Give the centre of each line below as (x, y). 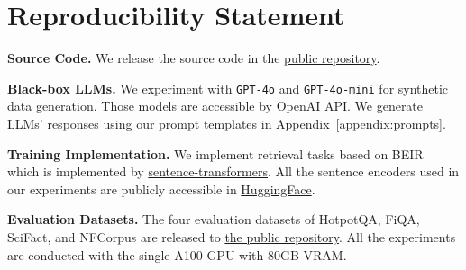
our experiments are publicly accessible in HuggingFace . (161, 189)
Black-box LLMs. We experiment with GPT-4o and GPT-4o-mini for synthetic (228, 88)
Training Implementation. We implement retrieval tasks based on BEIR (215, 153)
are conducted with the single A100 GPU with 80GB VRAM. (177, 254)
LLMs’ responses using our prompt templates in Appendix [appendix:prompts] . (227, 123)
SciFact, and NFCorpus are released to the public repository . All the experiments (232, 236)
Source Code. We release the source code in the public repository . (194, 58)
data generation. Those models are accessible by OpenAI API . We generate (215, 106)
